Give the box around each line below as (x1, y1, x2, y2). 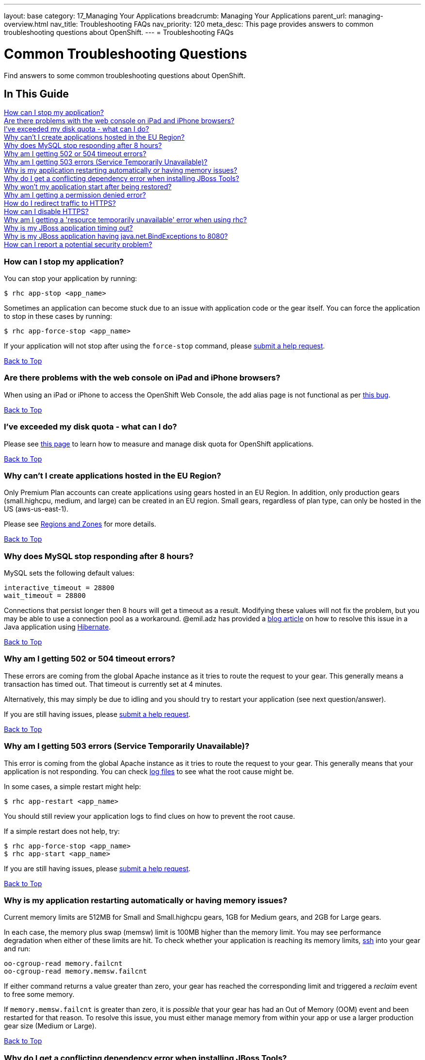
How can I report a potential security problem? (4, 240, 152, 249)
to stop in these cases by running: (4, 312, 112, 321)
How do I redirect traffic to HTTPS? (4, 199, 116, 208)
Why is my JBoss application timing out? (4, 224, 133, 232)
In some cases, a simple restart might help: (4, 782, 141, 791)
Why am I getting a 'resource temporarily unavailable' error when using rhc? (4, 215, 247, 224)
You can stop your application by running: (4, 274, 137, 283)
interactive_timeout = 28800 (4, 584, 114, 592)
